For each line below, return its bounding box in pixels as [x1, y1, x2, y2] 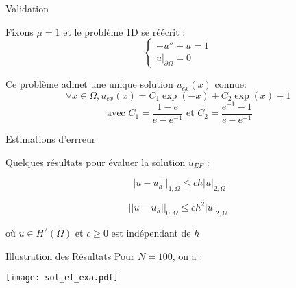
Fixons [5, 24, 34, 38]
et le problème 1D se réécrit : [63, 24, 186, 38]
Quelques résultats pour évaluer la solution [5, 154, 186, 169]
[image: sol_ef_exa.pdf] [5, 273, 119, 283]
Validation [5, 1, 49, 15]
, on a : [172, 248, 203, 263]
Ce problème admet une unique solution [5, 77, 173, 91]
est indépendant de [111, 226, 191, 240]
